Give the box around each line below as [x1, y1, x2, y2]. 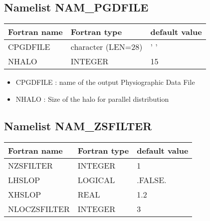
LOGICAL [77, 174, 115, 186]
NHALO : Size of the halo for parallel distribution [15, 93, 169, 104]
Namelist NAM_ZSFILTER [4, 118, 152, 133]
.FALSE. [137, 174, 167, 186]
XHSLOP [8, 188, 41, 200]
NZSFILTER [8, 159, 53, 171]
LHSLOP [8, 174, 40, 186]
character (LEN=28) [70, 41, 143, 53]
